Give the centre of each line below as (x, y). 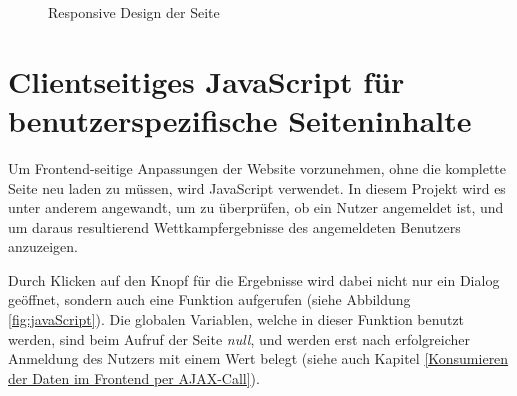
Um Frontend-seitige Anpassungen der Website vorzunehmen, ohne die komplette (257, 167)
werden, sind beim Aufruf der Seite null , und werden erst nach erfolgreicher (239, 338)
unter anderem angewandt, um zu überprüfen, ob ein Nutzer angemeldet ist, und (256, 207)
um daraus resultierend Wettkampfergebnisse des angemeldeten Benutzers (234, 226)
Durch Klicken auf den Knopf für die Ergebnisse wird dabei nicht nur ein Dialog (254, 279)
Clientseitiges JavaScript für (206, 80)
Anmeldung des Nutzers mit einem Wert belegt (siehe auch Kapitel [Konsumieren (258, 358)
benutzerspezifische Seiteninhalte (240, 119)
